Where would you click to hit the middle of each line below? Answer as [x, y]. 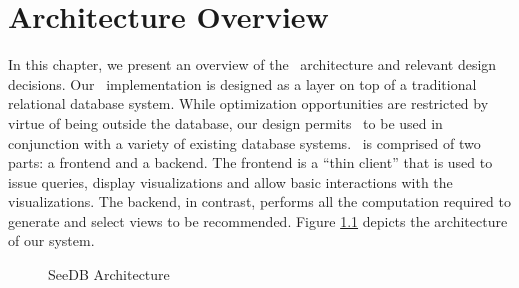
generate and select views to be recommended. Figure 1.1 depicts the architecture [258, 220]
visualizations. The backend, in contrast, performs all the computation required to [259, 201]
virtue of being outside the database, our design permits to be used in [225, 122]
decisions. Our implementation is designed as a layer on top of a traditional [242, 83]
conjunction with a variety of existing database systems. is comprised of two [244, 142]
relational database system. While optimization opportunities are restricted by [248, 103]
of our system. [51, 240]
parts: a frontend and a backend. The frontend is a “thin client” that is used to [250, 162]
